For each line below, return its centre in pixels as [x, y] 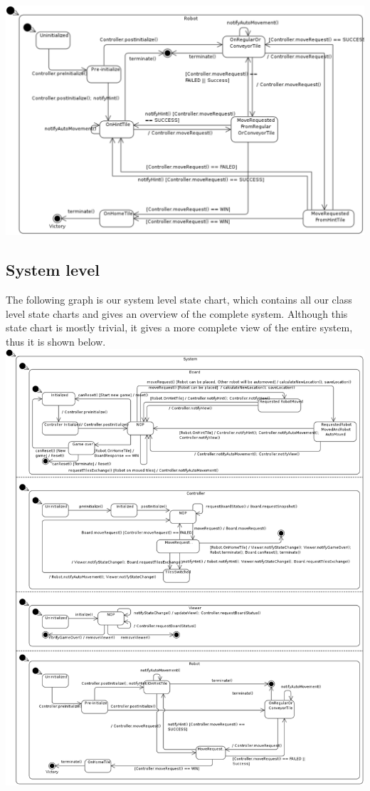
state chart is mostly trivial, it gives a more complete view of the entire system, [179, 327]
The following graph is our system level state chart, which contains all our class [179, 300]
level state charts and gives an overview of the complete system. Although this [177, 313]
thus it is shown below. [56, 341]
